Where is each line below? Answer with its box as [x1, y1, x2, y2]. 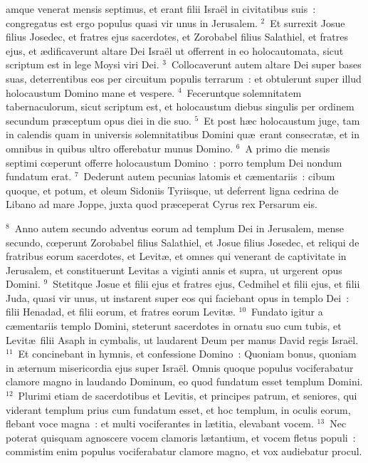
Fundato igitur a [251, 304, 323, 319]
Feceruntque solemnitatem [186, 85, 302, 100]
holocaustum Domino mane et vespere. [6, 85, 175, 100]
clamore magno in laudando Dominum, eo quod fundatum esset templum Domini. [6, 374, 363, 389]
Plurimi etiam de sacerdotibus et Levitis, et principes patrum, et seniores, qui [18, 388, 357, 403]
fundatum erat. [6, 169, 72, 184]
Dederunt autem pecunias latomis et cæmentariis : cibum [83, 169, 335, 184]
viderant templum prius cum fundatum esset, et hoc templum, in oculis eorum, [6, 402, 351, 417]
